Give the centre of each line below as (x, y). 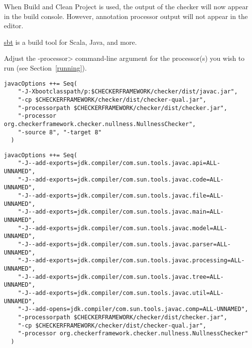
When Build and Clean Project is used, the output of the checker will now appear (126, 6)
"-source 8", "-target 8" (60, 132)
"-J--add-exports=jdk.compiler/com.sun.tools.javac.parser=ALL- (124, 245)
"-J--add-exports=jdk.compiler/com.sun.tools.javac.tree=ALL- (121, 277)
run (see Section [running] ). (45, 67)
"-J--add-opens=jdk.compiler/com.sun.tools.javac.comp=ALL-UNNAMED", (133, 309)
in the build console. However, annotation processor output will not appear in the (126, 16)
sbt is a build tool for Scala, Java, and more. (70, 42)
